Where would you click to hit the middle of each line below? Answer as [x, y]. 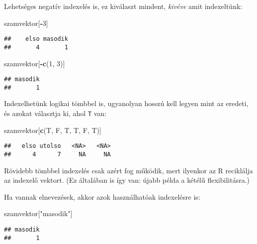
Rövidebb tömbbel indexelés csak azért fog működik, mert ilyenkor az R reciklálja [128, 170]
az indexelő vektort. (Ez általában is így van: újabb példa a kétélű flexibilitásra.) [127, 180]
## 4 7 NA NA [57, 154]
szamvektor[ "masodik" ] [38, 213]
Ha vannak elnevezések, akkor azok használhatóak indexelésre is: [102, 196]
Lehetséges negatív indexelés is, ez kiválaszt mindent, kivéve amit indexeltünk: [123, 6]
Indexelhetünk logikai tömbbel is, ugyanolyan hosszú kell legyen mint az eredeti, [126, 103]
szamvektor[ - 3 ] [26, 23]
